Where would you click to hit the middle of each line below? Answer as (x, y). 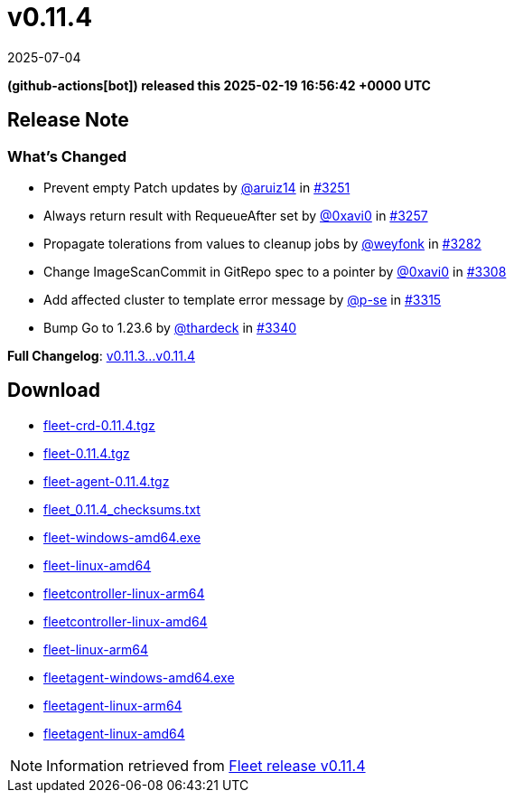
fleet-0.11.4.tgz (87, 453)
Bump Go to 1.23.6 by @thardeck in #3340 (170, 327)
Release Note (68, 120)
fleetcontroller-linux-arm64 (124, 593)
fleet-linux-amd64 (98, 565)
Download (54, 391)
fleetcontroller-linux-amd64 (126, 621)
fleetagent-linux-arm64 (113, 705)
